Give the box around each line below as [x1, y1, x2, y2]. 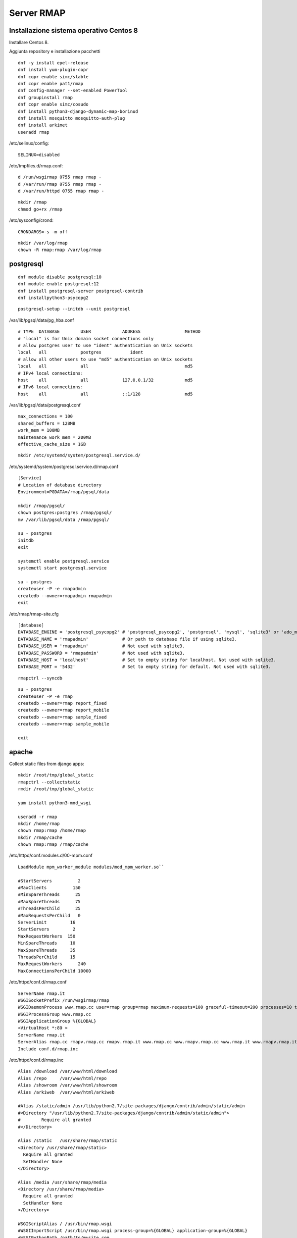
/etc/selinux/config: [9, 140, 49, 146]
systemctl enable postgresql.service [18, 558, 110, 564]
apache [9, 748, 33, 756]
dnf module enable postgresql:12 [18, 281, 99, 287]
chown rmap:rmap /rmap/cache [18, 842, 89, 847]
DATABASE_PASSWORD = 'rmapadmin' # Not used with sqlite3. [18, 650, 185, 656]
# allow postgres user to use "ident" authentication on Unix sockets [18, 342, 193, 348]
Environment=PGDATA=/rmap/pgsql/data [18, 489, 110, 495]
